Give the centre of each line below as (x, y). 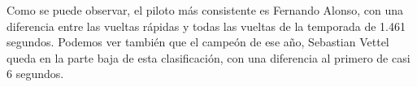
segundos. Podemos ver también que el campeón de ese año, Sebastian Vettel (198, 42)
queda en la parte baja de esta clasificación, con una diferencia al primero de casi (208, 57)
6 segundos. (35, 74)
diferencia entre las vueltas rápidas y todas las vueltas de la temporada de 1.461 (206, 26)
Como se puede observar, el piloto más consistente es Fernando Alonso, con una (205, 10)
